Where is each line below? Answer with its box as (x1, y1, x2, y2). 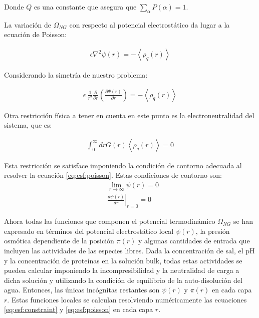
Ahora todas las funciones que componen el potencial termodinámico (4, 216, 215, 226)
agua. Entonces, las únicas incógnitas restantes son (4, 284, 160, 295)
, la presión (195, 225, 230, 236)
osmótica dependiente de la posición (4, 235, 114, 246)
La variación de (4, 19, 51, 30)
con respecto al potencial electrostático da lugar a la (69, 19, 230, 30)
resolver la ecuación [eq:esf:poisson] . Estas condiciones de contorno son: (4, 170, 222, 180)
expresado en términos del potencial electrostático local (4, 225, 174, 236)
